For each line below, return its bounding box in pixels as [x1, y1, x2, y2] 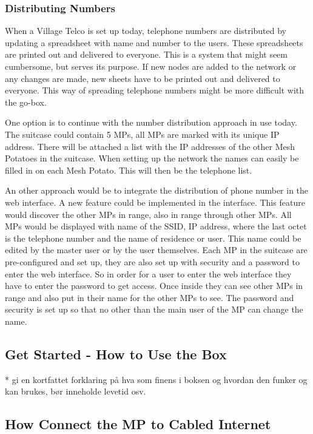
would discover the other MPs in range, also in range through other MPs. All [5, 208, 292, 220]
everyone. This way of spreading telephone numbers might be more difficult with [5, 84, 305, 97]
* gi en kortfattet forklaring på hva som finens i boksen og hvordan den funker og [5, 373, 308, 385]
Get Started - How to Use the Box [5, 344, 227, 363]
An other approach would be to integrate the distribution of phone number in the [5, 184, 309, 197]
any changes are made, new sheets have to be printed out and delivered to [5, 72, 280, 84]
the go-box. [5, 95, 47, 108]
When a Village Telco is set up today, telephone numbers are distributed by [5, 24, 286, 37]
